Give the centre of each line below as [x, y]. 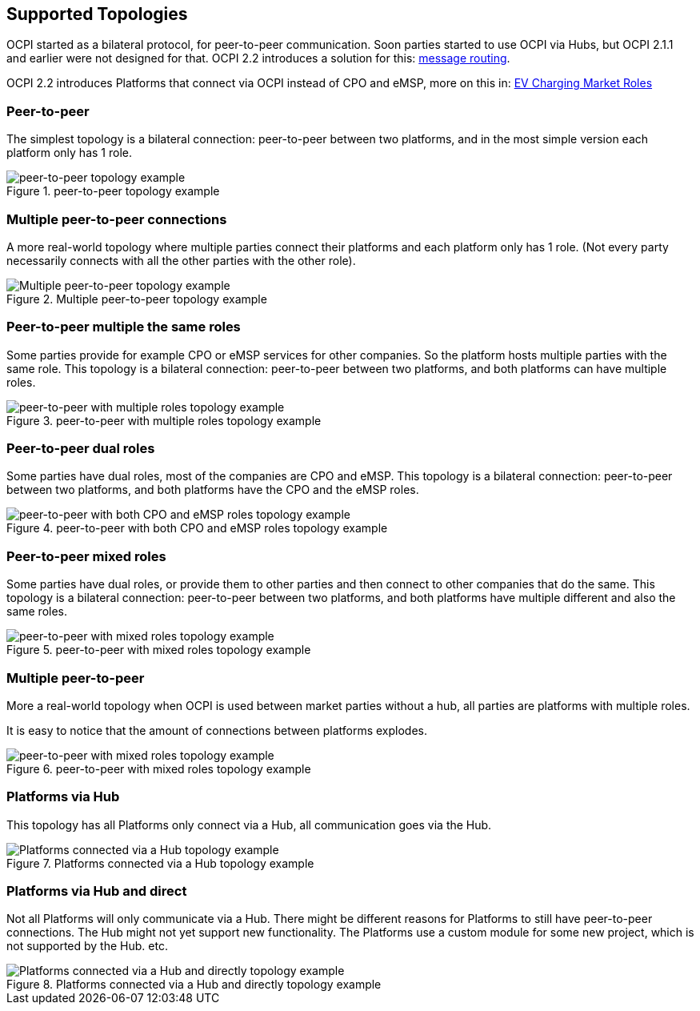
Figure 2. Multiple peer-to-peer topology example [137, 299]
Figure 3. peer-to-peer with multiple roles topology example [164, 420]
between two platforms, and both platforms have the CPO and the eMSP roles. [213, 490]
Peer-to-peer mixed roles [86, 556]
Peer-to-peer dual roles [81, 449]
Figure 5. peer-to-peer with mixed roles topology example [159, 650]
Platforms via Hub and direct [97, 891]
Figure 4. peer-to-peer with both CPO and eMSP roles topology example [197, 528]
